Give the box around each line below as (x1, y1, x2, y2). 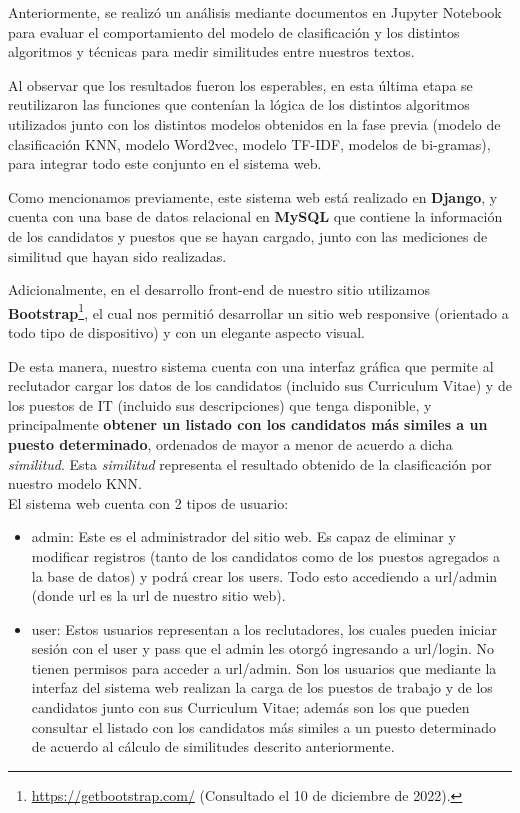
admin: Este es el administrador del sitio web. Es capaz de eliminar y (31, 526, 456, 547)
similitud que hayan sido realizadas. (8, 245, 227, 266)
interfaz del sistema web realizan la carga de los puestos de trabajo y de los (31, 677, 493, 698)
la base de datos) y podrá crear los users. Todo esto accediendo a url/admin (31, 565, 498, 586)
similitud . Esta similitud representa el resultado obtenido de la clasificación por (8, 453, 492, 474)
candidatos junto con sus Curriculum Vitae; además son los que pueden (31, 697, 470, 718)
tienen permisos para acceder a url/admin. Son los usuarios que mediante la (31, 657, 497, 678)
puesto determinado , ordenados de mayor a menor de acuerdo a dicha (8, 433, 453, 454)
